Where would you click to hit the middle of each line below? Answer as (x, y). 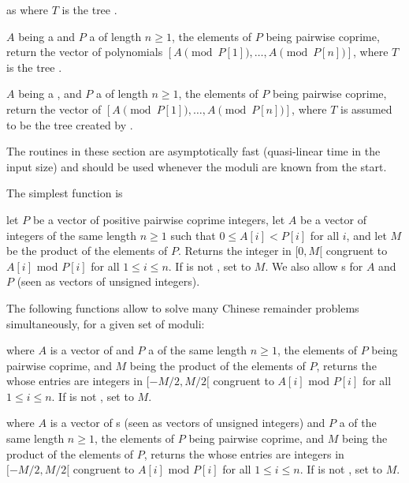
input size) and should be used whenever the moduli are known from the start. (197, 166)
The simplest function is (65, 193)
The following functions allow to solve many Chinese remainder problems (183, 307)
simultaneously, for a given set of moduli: (106, 323)
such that (193, 235)
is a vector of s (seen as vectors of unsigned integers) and (188, 423)
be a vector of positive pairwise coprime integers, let (159, 219)
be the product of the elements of (87, 251)
